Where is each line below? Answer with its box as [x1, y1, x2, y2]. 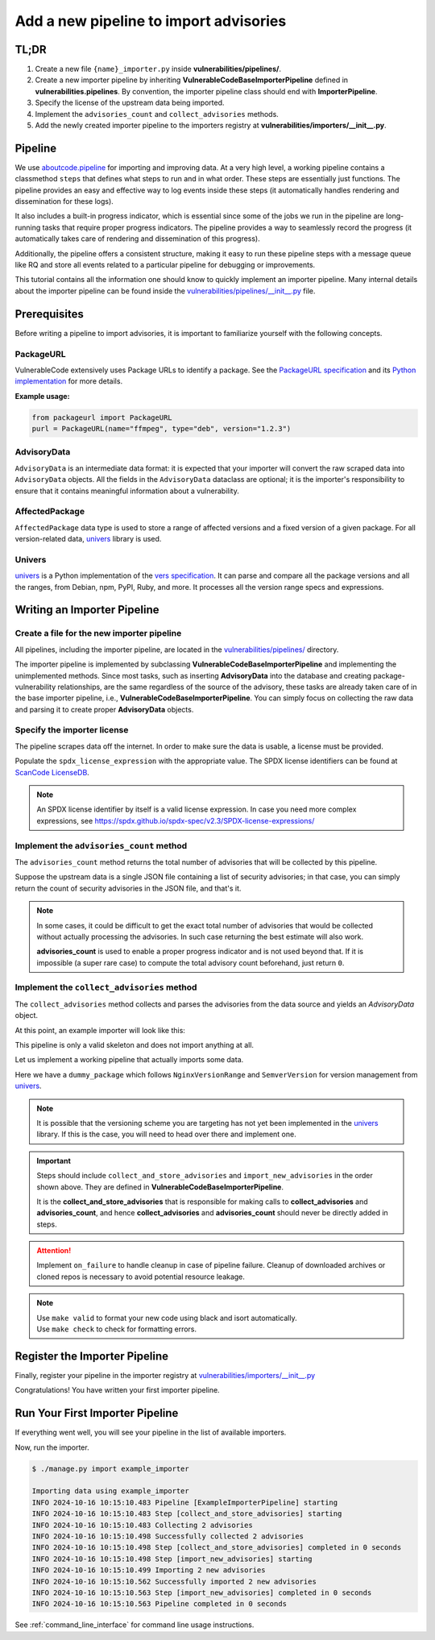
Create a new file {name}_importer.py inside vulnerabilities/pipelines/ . [35, 64, 282, 74]
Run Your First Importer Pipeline [14, 1406, 179, 1420]
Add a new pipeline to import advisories [14, 12, 287, 30]
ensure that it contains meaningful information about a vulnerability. [14, 486, 239, 496]
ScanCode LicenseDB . [14, 767, 90, 777]
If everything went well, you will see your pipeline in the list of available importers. [14, 1427, 287, 1438]
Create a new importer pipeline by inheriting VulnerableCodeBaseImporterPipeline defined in [35, 75, 349, 85]
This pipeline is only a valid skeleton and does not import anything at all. [14, 1040, 254, 1049]
